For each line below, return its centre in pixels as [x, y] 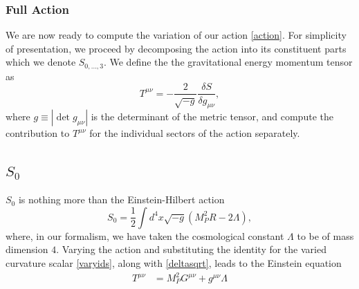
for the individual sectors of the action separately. [195, 133]
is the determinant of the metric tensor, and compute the [212, 116]
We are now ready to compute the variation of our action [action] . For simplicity [176, 35]
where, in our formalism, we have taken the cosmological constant [145, 235]
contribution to [38, 133]
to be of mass [325, 235]
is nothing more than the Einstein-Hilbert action [121, 199]
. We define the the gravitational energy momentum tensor [228, 62]
